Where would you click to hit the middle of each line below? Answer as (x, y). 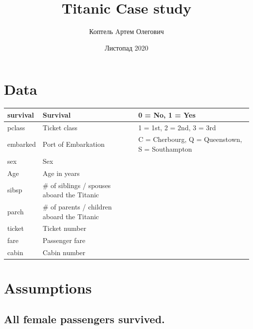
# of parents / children (77, 207)
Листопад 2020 (126, 47)
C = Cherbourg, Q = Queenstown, (190, 139)
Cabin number (64, 252)
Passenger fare (64, 240)
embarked (22, 144)
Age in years (61, 173)
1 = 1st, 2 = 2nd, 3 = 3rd (177, 127)
